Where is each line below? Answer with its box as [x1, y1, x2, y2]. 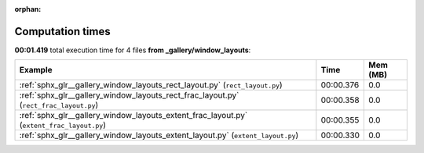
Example [19, 65, 53, 76]
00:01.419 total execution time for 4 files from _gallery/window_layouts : [14, 45, 251, 55]
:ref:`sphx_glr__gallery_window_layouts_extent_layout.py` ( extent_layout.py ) [19, 130, 299, 141]
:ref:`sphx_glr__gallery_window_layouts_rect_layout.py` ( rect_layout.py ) [19, 80, 283, 91]
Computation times [14, 24, 111, 38]
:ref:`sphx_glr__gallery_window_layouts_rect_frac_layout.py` [19, 90, 239, 101]
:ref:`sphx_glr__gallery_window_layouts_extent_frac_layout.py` [19, 110, 248, 121]
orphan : [14, 5, 42, 13]
